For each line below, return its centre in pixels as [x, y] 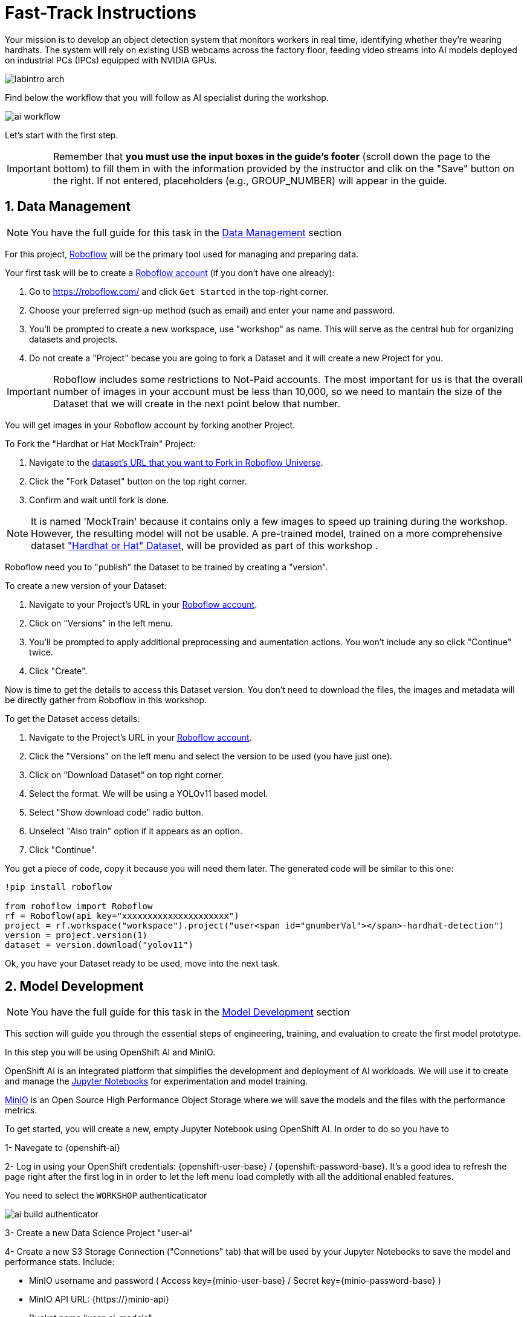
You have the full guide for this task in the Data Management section [186, 232]
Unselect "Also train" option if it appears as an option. [136, 831]
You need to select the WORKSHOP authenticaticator [106, 1196]
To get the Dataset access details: [73, 718]
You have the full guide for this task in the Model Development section [190, 1012]
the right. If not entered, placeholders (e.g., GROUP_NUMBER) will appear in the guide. [250, 180]
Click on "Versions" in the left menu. [101, 623]
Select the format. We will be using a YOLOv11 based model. [149, 793]
